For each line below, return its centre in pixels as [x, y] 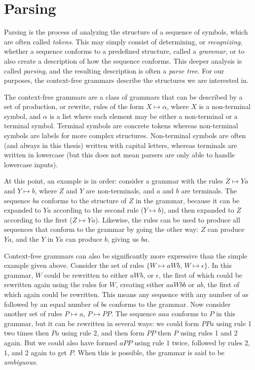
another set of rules [33, 314]
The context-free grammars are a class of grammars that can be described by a [123, 96]
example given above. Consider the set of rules [74, 265]
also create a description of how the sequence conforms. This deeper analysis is [123, 60]
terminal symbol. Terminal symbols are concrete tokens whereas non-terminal [121, 126]
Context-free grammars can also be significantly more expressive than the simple [126, 255]
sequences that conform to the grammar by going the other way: [101, 229]
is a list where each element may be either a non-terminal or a [144, 116]
